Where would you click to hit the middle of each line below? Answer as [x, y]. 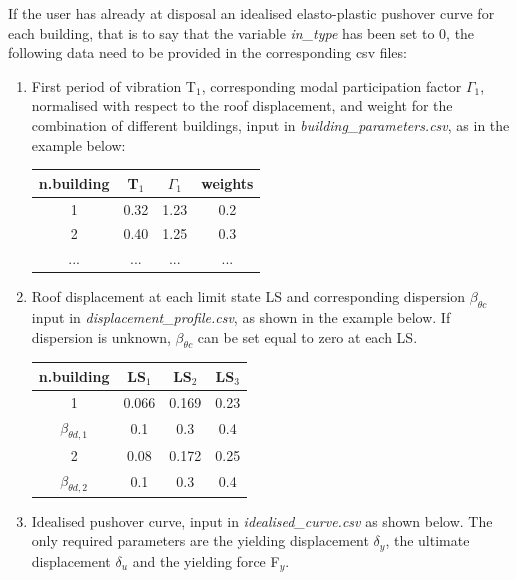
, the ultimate [427, 540]
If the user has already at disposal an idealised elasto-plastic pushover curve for [251, 13]
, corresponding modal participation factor [331, 85]
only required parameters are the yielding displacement [200, 540]
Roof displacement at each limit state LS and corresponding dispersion [248, 296]
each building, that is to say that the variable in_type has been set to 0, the [241, 32]
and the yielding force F [206, 560]
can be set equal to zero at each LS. [307, 336]
